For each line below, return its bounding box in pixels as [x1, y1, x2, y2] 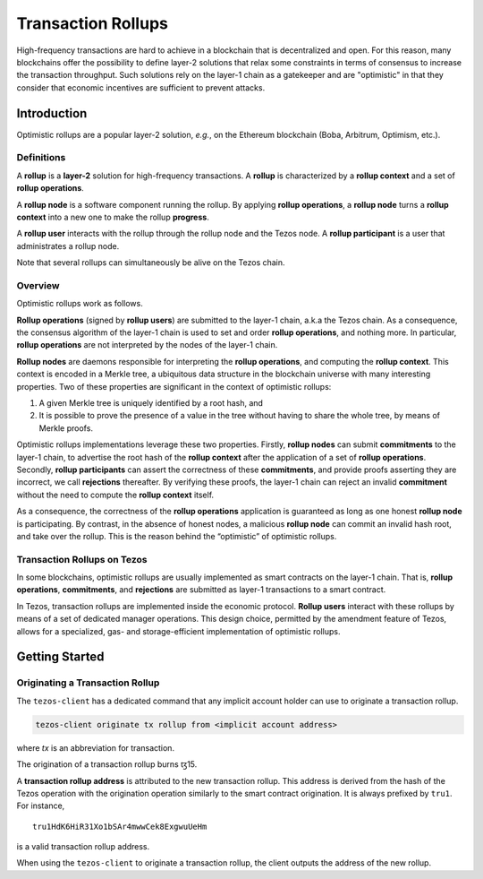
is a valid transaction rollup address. [16, 841, 150, 852]
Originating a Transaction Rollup [16, 676, 160, 689]
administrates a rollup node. [16, 240, 120, 251]
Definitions [16, 151, 66, 164]
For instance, [16, 800, 65, 811]
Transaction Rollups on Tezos [16, 553, 148, 565]
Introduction [16, 106, 88, 121]
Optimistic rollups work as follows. [16, 298, 143, 309]
